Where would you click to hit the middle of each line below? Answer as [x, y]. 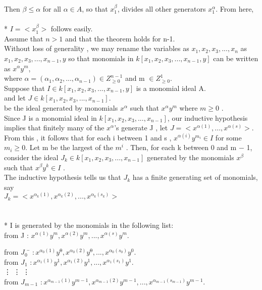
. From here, [235, 9]
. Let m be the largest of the [69, 147]
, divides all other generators [162, 9]
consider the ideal [31, 157]
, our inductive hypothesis [207, 117]
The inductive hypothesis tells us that [63, 177]
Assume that [24, 38]
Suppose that [24, 88]
